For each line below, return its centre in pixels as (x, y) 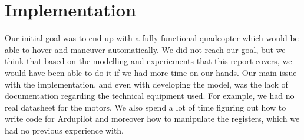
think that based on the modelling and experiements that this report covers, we (148, 61)
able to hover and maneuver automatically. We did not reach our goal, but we (145, 49)
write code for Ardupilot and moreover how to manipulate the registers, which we (152, 119)
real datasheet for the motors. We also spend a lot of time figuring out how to (146, 107)
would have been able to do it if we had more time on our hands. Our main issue (151, 72)
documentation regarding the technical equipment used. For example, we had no (150, 96)
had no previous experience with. (65, 130)
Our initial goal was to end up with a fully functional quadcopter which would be (152, 38)
